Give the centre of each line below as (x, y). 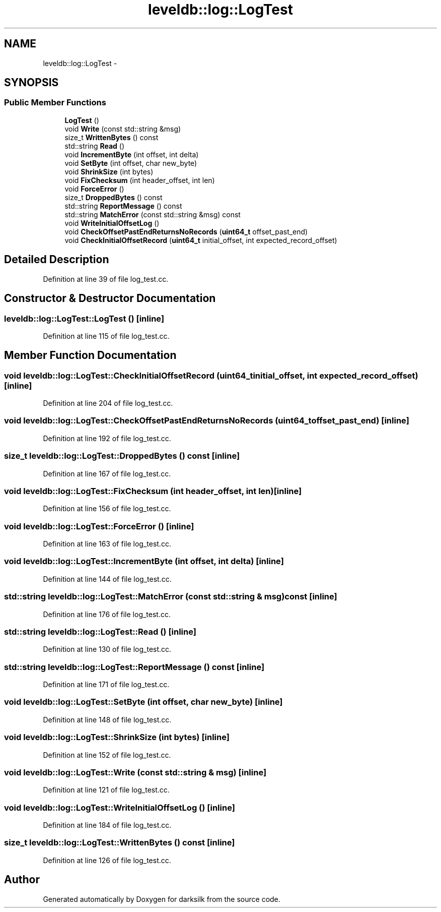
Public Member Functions (55, 103)
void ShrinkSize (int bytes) (109, 171)
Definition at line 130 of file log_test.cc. (107, 649)
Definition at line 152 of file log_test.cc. (107, 755)
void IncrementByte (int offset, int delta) (132, 154)
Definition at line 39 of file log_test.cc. (106, 279)
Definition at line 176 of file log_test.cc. (107, 614)
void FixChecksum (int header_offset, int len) (140, 180)
